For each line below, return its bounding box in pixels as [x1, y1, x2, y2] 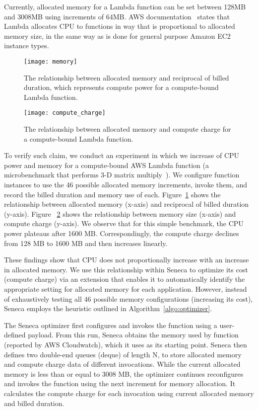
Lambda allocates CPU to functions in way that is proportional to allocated [4, 21, 235, 31]
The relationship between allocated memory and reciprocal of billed [24, 72, 229, 82]
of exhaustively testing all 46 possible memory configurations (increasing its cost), [4, 293, 253, 304]
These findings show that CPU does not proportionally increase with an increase [4, 254, 249, 265]
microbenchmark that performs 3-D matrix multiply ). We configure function [4, 169, 240, 180]
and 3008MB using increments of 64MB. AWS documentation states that [4, 11, 230, 21]
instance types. [4, 40, 49, 51]
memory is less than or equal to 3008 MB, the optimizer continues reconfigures [4, 368, 244, 379]
